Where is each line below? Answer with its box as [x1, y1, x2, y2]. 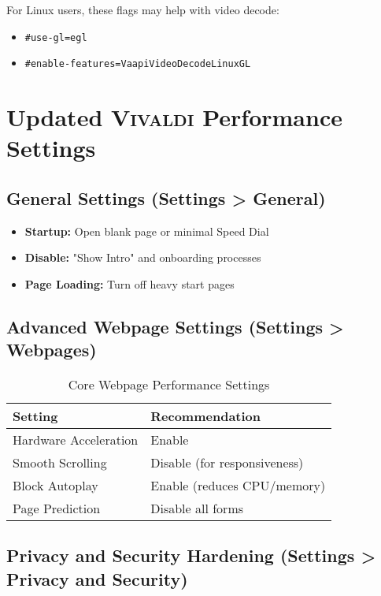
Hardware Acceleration [13, 430, 139, 449]
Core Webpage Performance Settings [68, 375, 270, 394]
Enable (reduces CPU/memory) [150, 476, 326, 495]
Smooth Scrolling [13, 453, 107, 472]
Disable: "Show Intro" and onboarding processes [24, 249, 261, 266]
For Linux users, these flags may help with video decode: [6, 2, 279, 17]
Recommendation [150, 407, 261, 426]
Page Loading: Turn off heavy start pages [24, 275, 235, 292]
